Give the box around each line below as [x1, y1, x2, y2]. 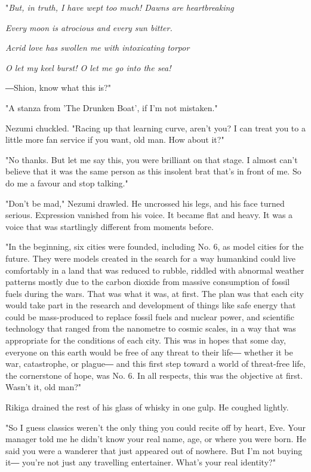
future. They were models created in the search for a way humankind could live [5, 252, 296, 264]
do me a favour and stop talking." [5, 176, 128, 189]
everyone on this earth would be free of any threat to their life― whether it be [5, 345, 293, 358]
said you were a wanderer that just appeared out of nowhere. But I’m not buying [5, 444, 303, 456]
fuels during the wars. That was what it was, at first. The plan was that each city [5, 287, 304, 299]
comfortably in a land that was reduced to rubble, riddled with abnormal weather [5, 263, 304, 276]
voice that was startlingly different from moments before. [5, 220, 214, 232]
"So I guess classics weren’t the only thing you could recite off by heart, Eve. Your [5, 421, 306, 433]
